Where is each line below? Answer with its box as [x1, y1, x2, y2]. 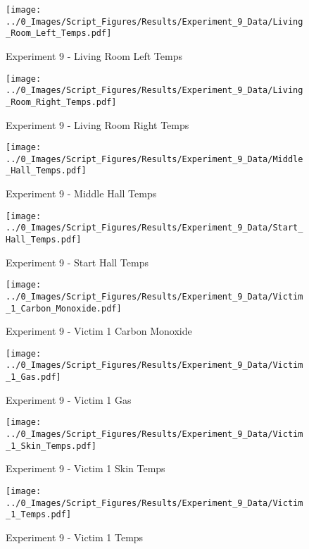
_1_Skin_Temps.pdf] [6, 440, 96, 451]
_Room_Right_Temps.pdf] [6, 97, 117, 107]
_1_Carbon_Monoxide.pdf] [6, 303, 122, 314]
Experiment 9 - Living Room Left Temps [6, 48, 182, 63]
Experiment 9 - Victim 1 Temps [6, 529, 144, 544]
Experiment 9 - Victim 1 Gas [6, 392, 132, 407]
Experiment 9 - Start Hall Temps [6, 254, 149, 269]
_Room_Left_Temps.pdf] [6, 28, 112, 39]
